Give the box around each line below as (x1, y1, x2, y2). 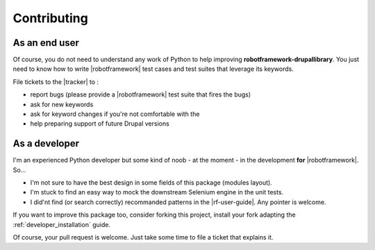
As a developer (12, 137, 80, 149)
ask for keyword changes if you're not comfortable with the (30, 110, 200, 118)
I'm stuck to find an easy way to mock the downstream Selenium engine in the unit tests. (30, 188, 284, 197)
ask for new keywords (30, 100, 94, 108)
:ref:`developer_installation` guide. (12, 220, 111, 228)
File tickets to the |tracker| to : (12, 77, 99, 86)
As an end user (12, 37, 80, 49)
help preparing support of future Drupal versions (30, 119, 169, 128)
